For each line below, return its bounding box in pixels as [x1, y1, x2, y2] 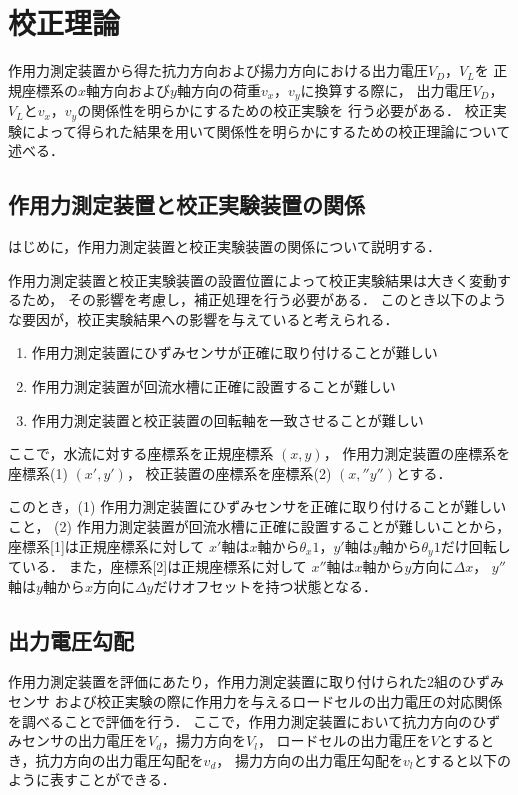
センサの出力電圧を [21, 730, 148, 751]
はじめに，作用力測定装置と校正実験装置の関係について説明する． [8, 236, 441, 257]
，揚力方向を [162, 730, 247, 751]
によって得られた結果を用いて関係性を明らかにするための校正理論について [21, 120, 511, 141]
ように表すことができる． [8, 769, 176, 790]
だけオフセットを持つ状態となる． [153, 575, 378, 596]
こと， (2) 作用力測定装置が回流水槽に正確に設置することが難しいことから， [8, 515, 511, 536]
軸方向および [86, 79, 171, 100]
